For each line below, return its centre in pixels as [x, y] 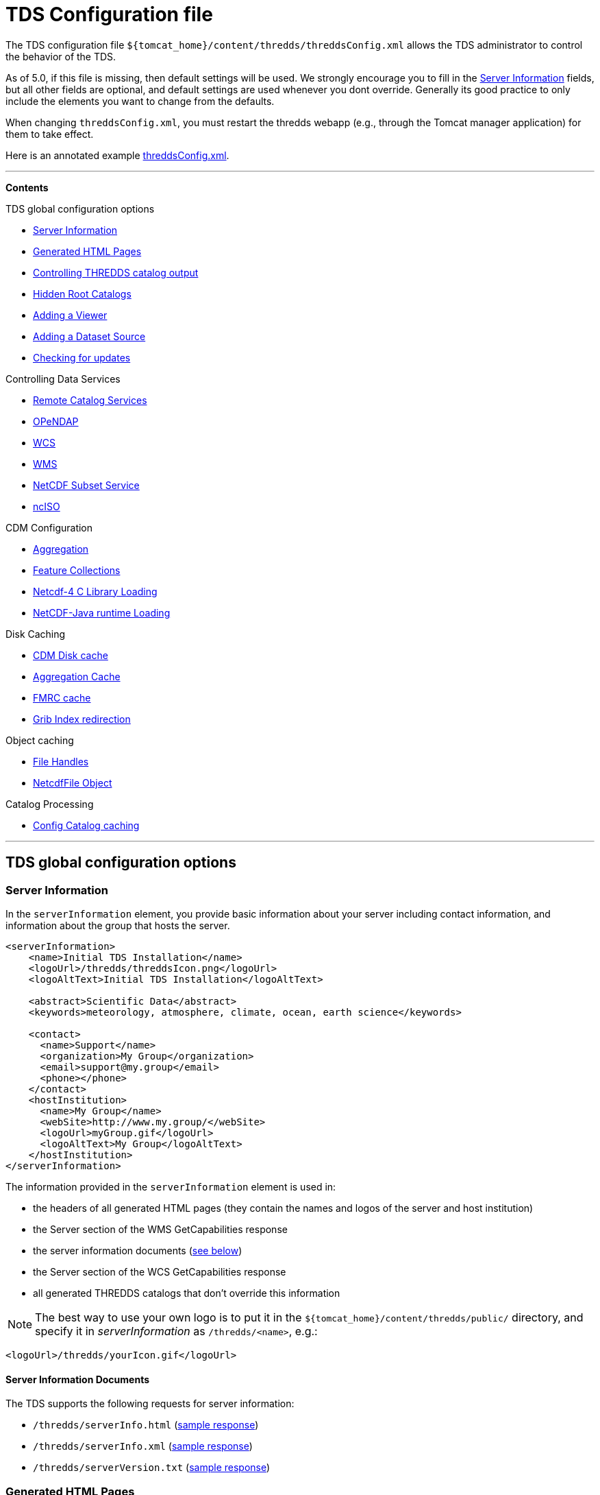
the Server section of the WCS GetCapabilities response [160, 1271]
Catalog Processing [50, 804]
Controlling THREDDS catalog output [116, 272]
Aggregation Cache [77, 676]
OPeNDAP [56, 421]
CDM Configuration [49, 527]
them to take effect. [50, 134]
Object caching [40, 740]
